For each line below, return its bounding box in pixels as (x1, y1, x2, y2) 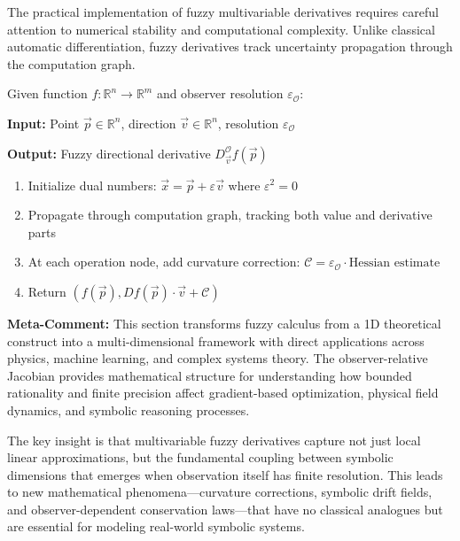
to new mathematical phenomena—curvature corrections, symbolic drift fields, (7, 483, 433, 501)
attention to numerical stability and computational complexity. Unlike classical (7, 19, 435, 38)
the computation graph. (7, 54, 136, 73)
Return (27, 282, 66, 300)
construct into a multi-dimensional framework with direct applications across (7, 331, 425, 350)
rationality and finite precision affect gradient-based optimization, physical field (7, 383, 439, 402)
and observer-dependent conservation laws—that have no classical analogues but (7, 499, 443, 518)
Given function (7, 84, 88, 103)
